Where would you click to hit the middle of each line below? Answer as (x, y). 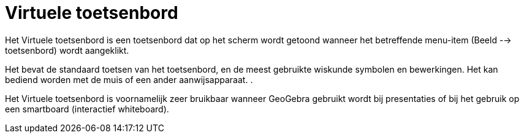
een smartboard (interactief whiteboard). (87, 109)
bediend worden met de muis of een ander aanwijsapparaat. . (129, 79)
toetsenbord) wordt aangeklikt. (67, 50)
